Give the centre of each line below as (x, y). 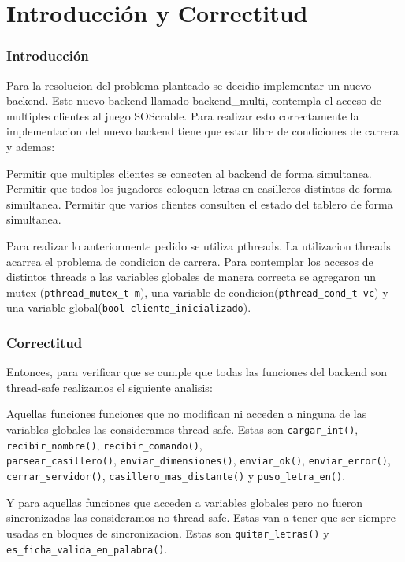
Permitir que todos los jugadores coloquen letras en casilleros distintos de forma (199, 189)
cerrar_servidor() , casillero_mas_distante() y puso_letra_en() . (176, 475)
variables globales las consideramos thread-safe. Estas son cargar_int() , (182, 429)
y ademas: (31, 146)
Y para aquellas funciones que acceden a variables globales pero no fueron (184, 502)
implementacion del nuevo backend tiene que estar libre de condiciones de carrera (203, 131)
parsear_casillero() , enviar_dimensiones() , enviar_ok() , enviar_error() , (199, 460)
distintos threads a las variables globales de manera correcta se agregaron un (191, 277)
